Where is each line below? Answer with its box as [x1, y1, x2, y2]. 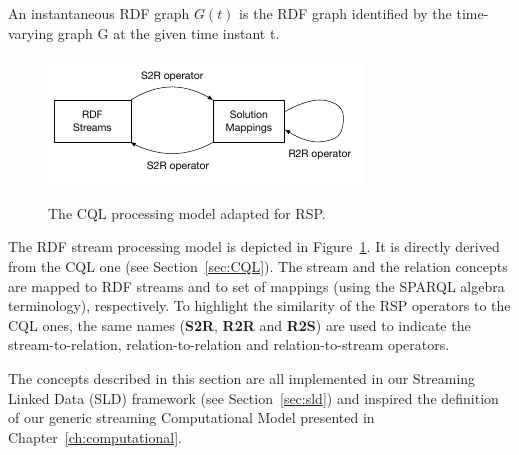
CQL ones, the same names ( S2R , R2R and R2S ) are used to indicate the [8, 314, 471, 335]
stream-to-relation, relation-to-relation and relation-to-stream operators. [8, 334, 450, 355]
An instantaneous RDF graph [8, 3, 190, 23]
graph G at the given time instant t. [57, 22, 280, 43]
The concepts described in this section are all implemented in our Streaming [8, 367, 476, 388]
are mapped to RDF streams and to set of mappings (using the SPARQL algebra [8, 275, 505, 296]
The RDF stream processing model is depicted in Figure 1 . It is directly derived [8, 236, 500, 257]
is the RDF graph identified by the [239, 3, 452, 23]
